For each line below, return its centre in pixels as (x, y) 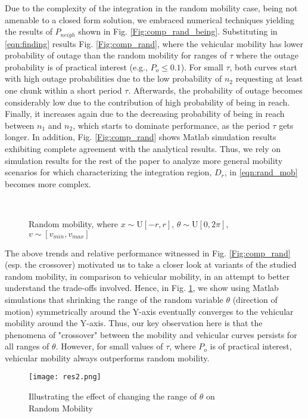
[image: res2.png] (65, 377)
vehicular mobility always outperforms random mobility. (107, 357)
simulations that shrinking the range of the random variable (114, 299)
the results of (29, 31)
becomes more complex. (48, 183)
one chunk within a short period (63, 90)
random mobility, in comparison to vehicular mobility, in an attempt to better (147, 276)
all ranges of (27, 346)
